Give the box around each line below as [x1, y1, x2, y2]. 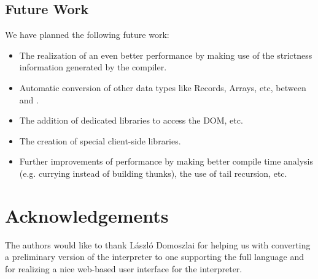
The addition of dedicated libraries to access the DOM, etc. [19, 114, 243, 127]
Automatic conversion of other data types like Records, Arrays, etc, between [19, 81, 306, 94]
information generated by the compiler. [19, 61, 167, 73]
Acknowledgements [5, 203, 169, 228]
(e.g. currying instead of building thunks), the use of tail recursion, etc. [19, 166, 287, 179]
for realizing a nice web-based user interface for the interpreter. [5, 262, 242, 275]
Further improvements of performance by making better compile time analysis [19, 155, 314, 168]
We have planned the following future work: [5, 28, 169, 41]
